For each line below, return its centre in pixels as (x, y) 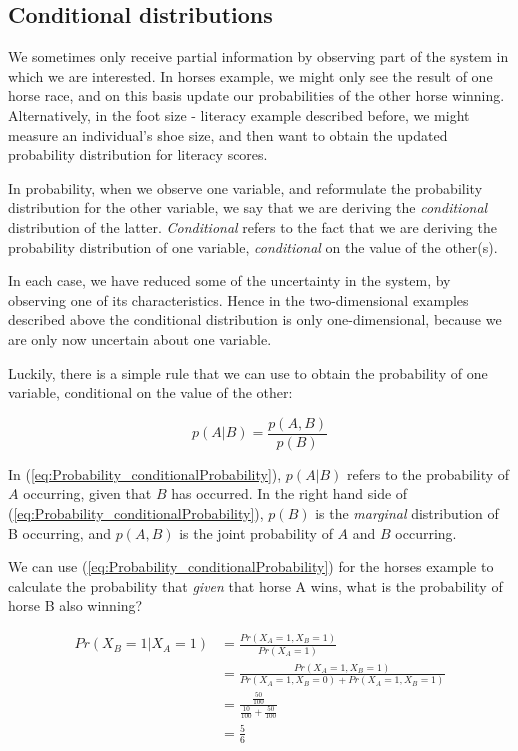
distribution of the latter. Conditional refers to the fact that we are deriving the (252, 226)
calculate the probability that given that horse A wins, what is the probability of (255, 585)
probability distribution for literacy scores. (138, 154)
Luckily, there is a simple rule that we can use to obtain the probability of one (248, 372)
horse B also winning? (75, 605)
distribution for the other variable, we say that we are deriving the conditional (248, 207)
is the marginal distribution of (407, 512)
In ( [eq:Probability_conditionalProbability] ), (145, 473)
